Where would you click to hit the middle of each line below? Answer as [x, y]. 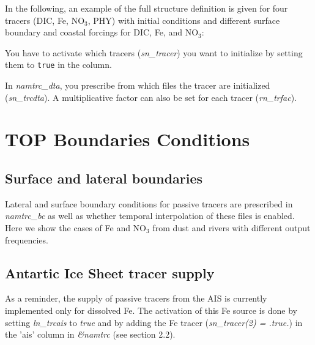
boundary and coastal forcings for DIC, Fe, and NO [102, 32]
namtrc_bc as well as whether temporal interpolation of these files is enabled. [150, 216]
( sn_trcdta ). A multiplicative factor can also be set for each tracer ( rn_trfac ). [151, 97]
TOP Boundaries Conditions [128, 139]
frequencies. [27, 239]
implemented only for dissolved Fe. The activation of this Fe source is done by [151, 310]
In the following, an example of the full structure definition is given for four [146, 8]
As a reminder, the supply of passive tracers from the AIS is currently [136, 298]
